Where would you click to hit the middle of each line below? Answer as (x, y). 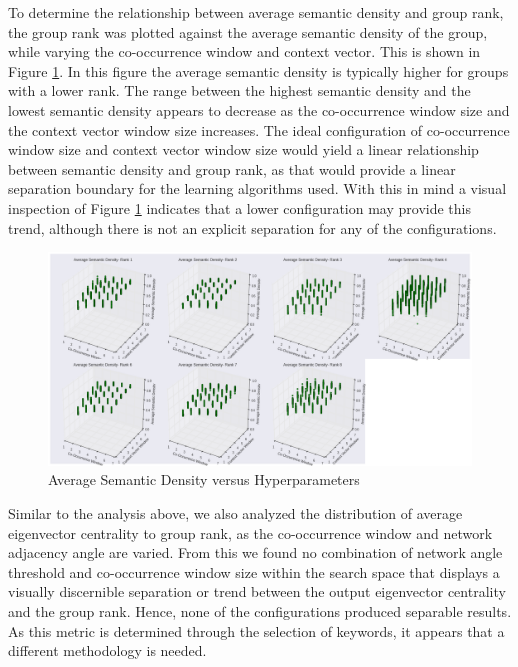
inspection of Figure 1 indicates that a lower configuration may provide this (239, 207)
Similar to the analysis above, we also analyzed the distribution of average (235, 512)
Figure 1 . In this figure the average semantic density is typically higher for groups (258, 70)
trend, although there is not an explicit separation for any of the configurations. (252, 227)
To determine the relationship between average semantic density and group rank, (256, 12)
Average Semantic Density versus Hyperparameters (204, 479)
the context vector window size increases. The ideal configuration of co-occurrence (259, 129)
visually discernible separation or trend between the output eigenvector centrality (257, 591)
